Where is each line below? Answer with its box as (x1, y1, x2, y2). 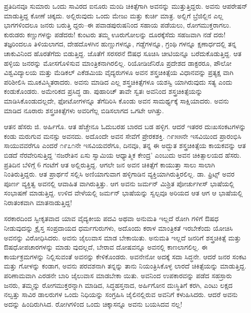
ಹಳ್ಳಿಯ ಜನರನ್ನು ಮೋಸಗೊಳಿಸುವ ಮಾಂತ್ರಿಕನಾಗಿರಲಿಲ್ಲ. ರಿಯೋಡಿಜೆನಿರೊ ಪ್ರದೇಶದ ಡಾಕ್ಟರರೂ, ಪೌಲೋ (4, 58, 232, 68)
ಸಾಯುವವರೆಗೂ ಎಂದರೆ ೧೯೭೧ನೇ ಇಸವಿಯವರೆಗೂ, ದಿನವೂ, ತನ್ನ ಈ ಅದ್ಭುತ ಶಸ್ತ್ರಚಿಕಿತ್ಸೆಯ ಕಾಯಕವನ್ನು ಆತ (4, 140, 246, 150)
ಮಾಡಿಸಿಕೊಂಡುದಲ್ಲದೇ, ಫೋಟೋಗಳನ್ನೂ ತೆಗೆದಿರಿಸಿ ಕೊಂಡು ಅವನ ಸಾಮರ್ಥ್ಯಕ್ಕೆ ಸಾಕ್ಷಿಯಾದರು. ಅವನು (4, 95, 229, 105)
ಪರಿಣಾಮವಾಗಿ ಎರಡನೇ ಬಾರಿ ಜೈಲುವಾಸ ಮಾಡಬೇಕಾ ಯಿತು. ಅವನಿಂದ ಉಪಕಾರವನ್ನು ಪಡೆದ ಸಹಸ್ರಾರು (4, 270, 232, 281)
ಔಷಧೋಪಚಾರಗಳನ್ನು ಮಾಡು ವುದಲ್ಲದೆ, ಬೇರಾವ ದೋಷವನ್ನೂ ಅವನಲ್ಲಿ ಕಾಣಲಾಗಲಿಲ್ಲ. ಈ (4, 242, 207, 252)
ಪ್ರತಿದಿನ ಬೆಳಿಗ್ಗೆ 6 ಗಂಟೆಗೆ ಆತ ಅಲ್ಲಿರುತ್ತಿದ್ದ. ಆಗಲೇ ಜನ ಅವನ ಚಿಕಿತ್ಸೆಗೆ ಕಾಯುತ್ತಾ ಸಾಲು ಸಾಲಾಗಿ (4, 159, 215, 169)
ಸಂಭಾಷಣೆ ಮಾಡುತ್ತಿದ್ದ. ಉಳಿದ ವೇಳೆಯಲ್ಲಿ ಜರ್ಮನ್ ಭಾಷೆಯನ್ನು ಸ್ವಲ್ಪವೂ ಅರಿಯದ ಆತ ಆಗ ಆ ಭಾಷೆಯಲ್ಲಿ (4, 188, 243, 198)
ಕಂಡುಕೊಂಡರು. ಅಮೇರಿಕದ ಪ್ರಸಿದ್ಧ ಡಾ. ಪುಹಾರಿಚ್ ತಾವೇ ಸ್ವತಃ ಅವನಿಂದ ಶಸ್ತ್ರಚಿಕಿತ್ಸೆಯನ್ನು (4, 86, 203, 96)
